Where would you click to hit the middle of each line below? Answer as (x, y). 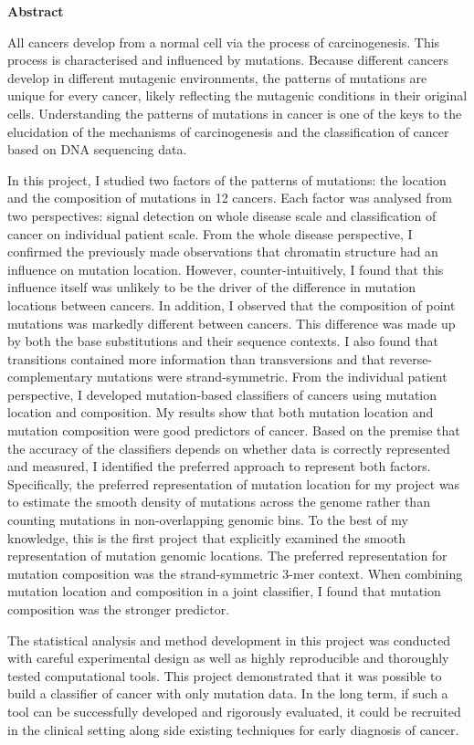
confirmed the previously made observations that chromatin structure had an (223, 252)
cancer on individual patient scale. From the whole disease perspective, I (210, 233)
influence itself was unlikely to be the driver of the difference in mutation (212, 287)
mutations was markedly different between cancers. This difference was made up (232, 323)
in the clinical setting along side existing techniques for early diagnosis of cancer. (233, 729)
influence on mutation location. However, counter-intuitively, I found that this (226, 269)
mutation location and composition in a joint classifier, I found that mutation (224, 591)
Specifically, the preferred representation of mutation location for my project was (234, 483)
